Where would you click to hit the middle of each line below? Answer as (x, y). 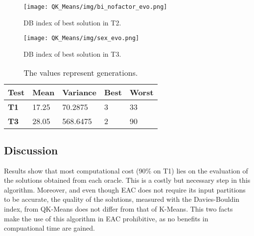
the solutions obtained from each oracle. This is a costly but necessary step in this (127, 180)
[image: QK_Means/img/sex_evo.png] (81, 38)
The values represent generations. (81, 72)
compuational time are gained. (49, 228)
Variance (79, 92)
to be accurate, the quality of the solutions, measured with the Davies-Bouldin (122, 199)
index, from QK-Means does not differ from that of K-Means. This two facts (118, 209)
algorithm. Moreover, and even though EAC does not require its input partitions (125, 189)
